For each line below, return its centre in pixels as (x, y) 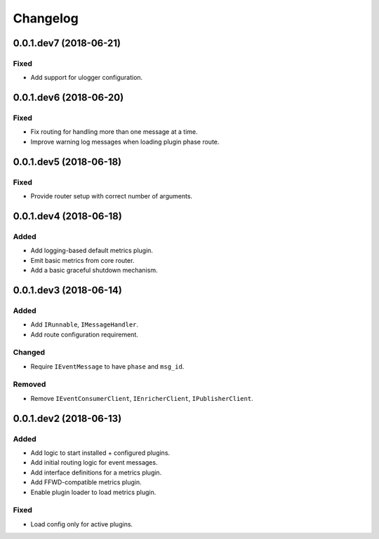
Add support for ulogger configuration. (87, 78)
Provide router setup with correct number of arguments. (112, 196)
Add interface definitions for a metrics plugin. (96, 472)
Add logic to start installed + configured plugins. (100, 453)
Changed (29, 353)
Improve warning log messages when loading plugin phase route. (125, 142)
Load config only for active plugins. (82, 524)
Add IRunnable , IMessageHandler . (85, 325)
